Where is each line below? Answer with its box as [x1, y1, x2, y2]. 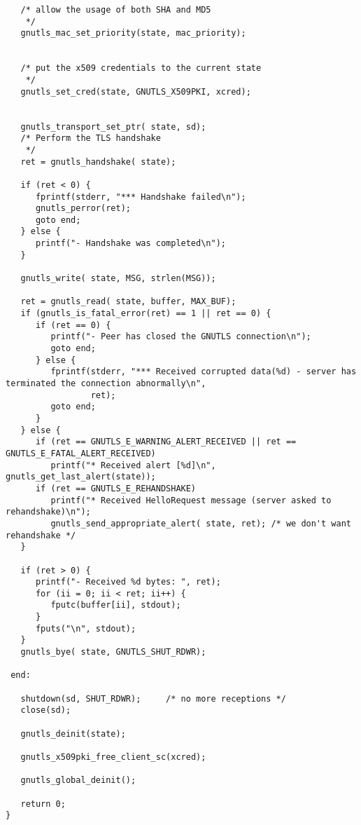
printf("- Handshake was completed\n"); [35, 238, 226, 249]
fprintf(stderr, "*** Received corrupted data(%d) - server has [50, 367, 357, 377]
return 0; [20, 798, 66, 809]
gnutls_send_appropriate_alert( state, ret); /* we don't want [50, 518, 351, 529]
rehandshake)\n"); [6, 507, 91, 517]
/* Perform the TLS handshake [20, 133, 161, 144]
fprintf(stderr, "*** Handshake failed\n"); [35, 191, 246, 202]
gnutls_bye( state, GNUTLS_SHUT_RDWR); [20, 647, 206, 657]
